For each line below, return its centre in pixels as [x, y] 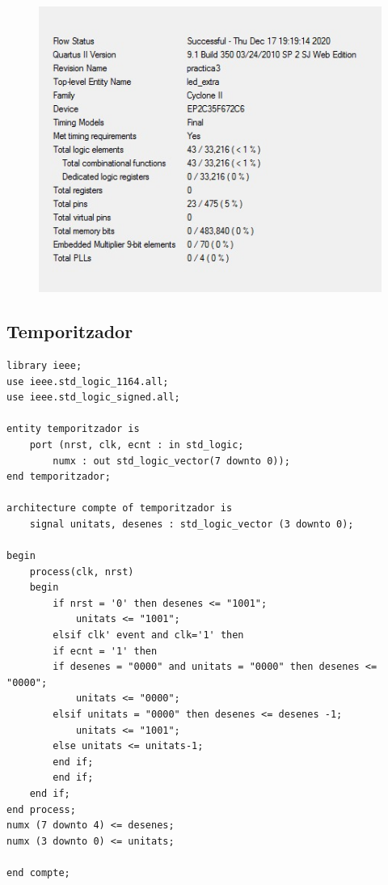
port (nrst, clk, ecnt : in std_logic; [137, 445]
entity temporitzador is [73, 429]
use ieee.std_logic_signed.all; [93, 398]
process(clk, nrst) [82, 572]
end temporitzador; [59, 477]
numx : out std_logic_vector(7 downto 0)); [171, 461]
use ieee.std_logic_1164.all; [88, 381]
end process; [41, 809]
